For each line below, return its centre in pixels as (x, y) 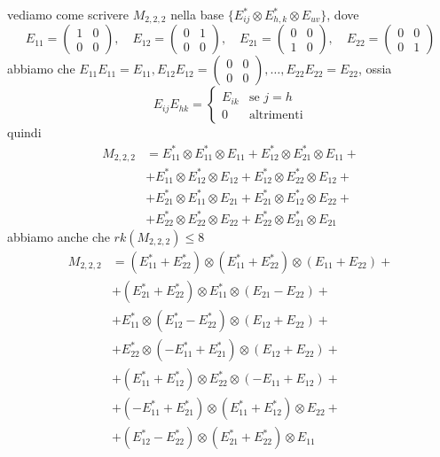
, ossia (375, 69)
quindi (24, 132)
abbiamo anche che (59, 236)
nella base (197, 14)
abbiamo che (41, 69)
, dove (343, 14)
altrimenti (276, 115)
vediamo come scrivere (68, 14)
